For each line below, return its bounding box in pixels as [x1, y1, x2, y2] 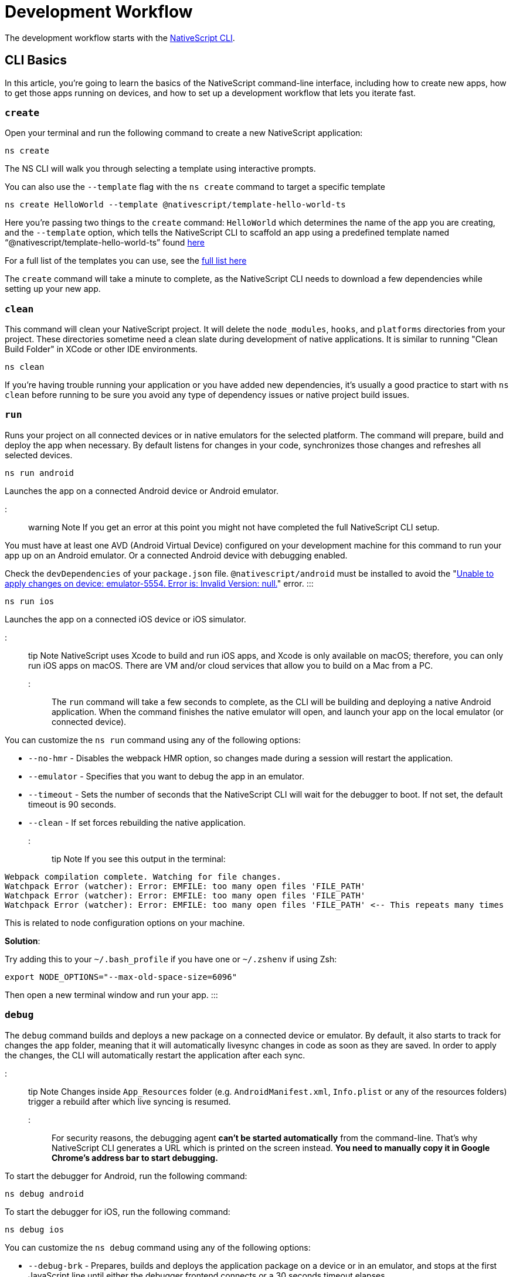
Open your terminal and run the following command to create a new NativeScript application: [5, 128, 363, 138]
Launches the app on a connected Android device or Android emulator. [5, 485, 278, 496]
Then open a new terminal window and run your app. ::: [5, 989, 218, 1000]
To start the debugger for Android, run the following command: [5, 1170, 247, 1181]
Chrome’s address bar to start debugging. [52, 1152, 218, 1163]
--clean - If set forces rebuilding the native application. [28, 817, 246, 828]
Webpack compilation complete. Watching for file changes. [5, 871, 282, 881]
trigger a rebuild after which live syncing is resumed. [28, 1096, 231, 1106]
